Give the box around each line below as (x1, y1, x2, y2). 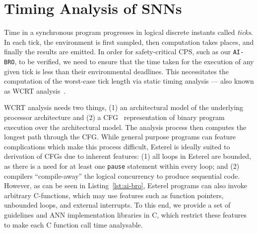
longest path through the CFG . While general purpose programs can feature (4, 131, 236, 142)
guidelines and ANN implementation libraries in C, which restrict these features (4, 210, 247, 220)
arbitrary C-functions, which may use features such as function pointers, (4, 190, 224, 200)
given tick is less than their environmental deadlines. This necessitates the (4, 66, 229, 76)
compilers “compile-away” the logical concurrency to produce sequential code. (4, 170, 240, 181)
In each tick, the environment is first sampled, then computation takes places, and (4, 36, 254, 47)
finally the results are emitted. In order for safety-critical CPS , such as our (4, 46, 231, 57)
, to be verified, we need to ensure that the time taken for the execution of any (14, 56, 254, 66)
